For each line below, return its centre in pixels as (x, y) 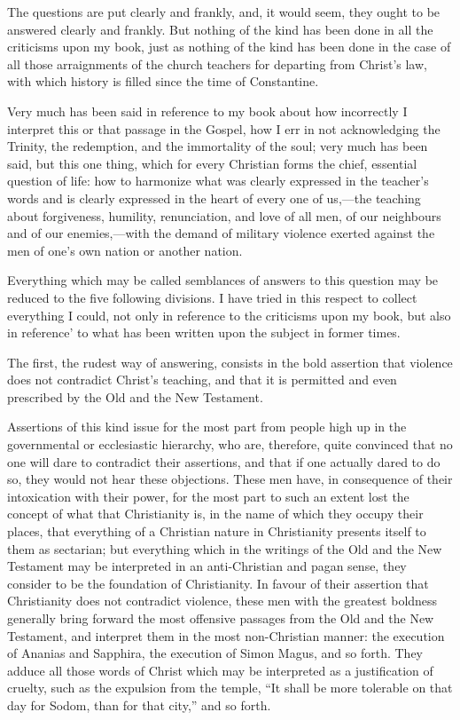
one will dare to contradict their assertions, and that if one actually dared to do (224, 461)
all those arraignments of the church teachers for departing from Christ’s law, (217, 63)
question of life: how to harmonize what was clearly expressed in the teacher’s (218, 181)
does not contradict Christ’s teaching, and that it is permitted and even (202, 380)
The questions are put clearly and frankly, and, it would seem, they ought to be (224, 12)
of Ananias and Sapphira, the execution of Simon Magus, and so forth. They (215, 653)
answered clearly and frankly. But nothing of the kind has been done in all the (220, 29)
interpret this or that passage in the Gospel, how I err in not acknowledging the (224, 128)
